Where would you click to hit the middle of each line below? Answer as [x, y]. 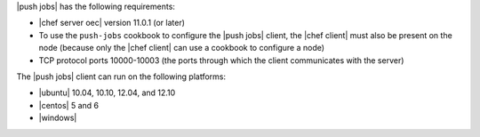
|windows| [58, 118]
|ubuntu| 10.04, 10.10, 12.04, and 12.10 [107, 93]
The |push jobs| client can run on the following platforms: [121, 77]
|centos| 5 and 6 [69, 105]
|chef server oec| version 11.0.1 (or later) [112, 23]
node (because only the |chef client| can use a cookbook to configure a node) [181, 48]
